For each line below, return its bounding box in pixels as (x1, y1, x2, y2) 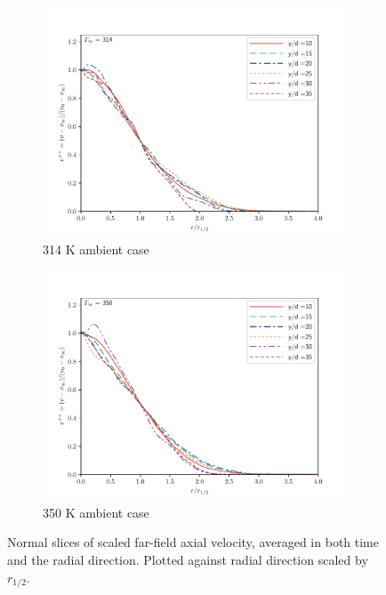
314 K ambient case (43, 239, 149, 258)
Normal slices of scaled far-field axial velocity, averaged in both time (7, 533, 379, 551)
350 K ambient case (43, 503, 149, 521)
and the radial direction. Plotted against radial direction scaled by (7, 550, 368, 568)
